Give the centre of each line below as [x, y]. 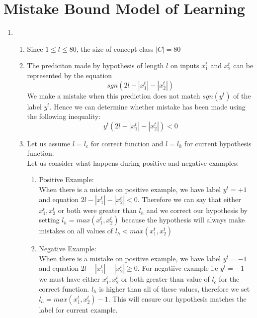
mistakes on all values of [76, 231]
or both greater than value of [165, 279]
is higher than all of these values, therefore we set [174, 289]
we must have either [69, 279]
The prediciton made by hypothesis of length [95, 65]
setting [49, 220]
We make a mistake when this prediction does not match [114, 95]
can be [243, 65]
